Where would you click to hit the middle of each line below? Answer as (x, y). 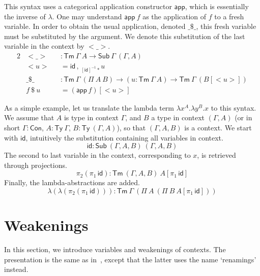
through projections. (36, 165)
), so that (131, 128)
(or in (243, 117)
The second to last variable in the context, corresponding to (97, 155)
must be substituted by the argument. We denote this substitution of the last (125, 36)
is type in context (91, 117)
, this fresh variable (226, 26)
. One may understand (87, 16)
